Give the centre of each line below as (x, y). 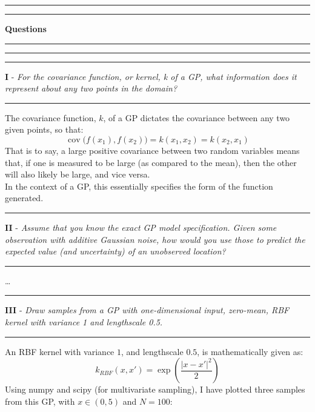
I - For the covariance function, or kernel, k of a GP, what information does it (151, 76)
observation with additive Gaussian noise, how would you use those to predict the (155, 239)
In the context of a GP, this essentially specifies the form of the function (139, 186)
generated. (24, 198)
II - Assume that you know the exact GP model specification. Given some (141, 227)
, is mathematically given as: (250, 351)
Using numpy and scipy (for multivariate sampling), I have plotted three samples (155, 389)
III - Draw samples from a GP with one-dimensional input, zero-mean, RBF (147, 310)
